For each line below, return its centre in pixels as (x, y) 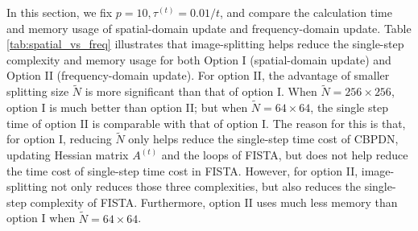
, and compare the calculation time (306, 12)
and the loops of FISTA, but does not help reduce (285, 155)
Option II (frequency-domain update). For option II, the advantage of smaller (198, 75)
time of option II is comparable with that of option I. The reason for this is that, (206, 123)
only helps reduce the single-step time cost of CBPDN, (263, 139)
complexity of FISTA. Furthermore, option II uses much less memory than (214, 202)
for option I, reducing (59, 139)
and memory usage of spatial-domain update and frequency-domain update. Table (209, 28)
